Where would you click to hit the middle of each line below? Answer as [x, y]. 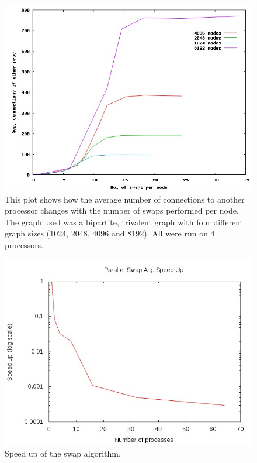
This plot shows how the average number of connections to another [125, 199]
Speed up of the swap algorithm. [63, 453]
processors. [24, 244]
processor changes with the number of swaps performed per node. [122, 210]
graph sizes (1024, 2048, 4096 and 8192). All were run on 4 [110, 233]
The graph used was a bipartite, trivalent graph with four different [124, 222]
